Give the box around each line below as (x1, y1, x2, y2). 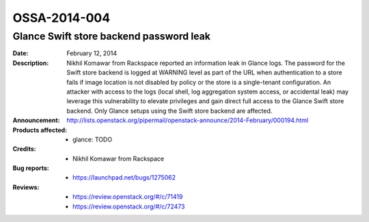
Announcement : (12, 116, 61, 124)
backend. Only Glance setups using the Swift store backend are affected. (66, 107, 273, 115)
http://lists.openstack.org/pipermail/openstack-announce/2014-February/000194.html (66, 116, 309, 124)
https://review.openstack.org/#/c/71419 (72, 193, 183, 201)
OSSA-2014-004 (12, 10, 111, 25)
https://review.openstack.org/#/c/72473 (72, 202, 185, 210)
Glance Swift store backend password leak (12, 30, 211, 42)
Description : (12, 59, 49, 67)
